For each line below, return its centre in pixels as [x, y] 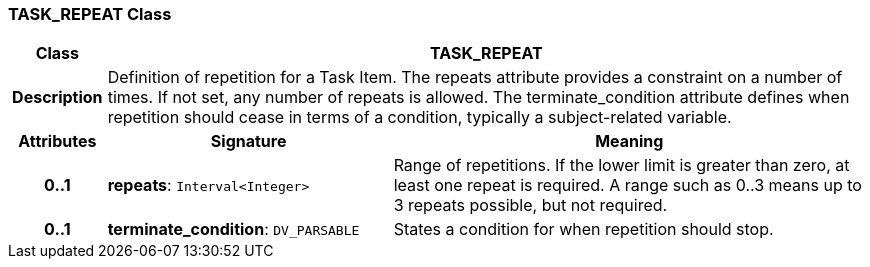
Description [57, 97]
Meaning [629, 141]
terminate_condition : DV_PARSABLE [233, 229]
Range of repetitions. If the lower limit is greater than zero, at [621, 165]
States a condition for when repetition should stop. [583, 229]
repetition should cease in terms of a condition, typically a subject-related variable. [419, 117]
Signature [248, 141]
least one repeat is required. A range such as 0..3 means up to [627, 185]
